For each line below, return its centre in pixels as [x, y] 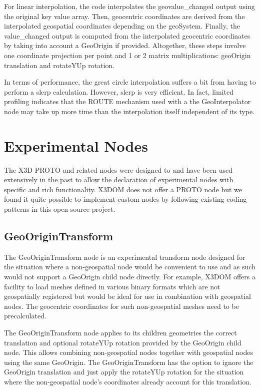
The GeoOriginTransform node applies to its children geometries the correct [120, 332]
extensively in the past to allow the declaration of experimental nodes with [119, 179]
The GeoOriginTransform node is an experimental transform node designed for [125, 257]
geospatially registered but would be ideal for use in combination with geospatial [127, 296]
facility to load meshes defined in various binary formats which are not [112, 286]
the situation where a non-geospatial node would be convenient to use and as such [130, 267]
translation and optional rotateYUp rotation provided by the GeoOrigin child [123, 342]
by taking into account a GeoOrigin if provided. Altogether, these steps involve [125, 45]
